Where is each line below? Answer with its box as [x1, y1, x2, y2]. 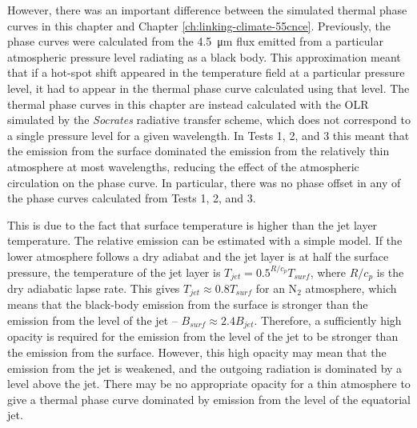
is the [376, 263, 404, 280]
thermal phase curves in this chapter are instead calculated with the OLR [7, 95, 369, 112]
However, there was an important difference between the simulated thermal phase [7, 2, 407, 18]
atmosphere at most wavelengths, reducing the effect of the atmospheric [7, 158, 359, 174]
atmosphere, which [305, 279, 397, 296]
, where [310, 263, 347, 280]
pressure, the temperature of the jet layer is [7, 263, 221, 280]
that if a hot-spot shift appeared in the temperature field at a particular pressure [7, 64, 405, 81]
